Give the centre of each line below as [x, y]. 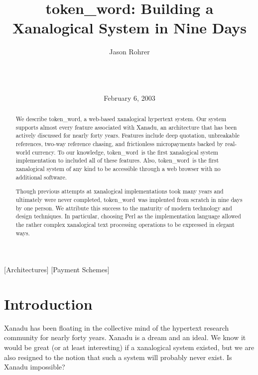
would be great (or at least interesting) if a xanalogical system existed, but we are [129, 347]
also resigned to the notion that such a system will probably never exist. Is [118, 357]
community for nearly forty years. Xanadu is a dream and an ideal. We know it [125, 337]
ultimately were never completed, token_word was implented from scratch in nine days [129, 199]
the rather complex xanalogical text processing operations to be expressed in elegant [125, 224]
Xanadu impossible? [35, 367]
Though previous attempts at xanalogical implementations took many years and [120, 191]
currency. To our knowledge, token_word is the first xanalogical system [125, 152]
